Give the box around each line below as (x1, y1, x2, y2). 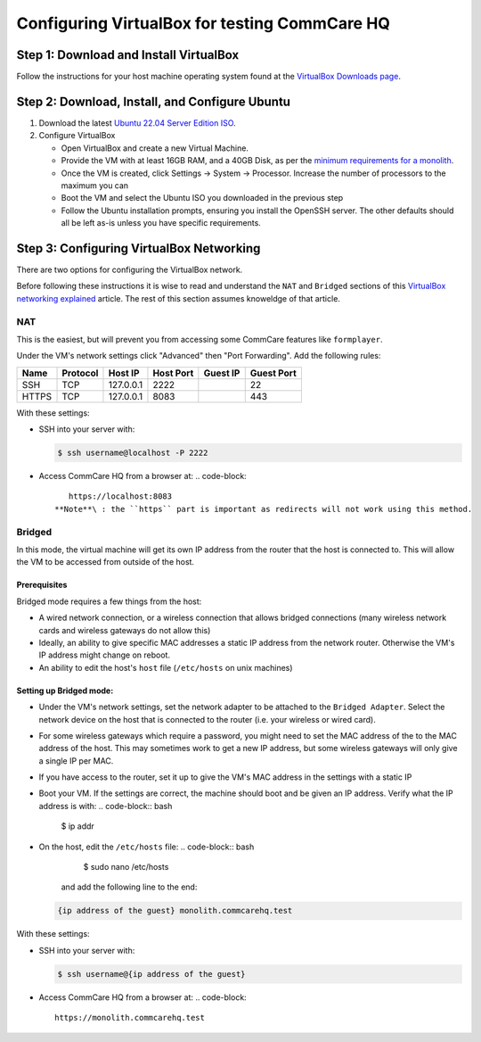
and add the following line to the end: (61, 881, 198, 892)
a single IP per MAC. (38, 755, 114, 766)
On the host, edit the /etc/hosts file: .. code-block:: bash (38, 841, 255, 852)
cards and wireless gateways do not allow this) (38, 624, 211, 635)
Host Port (152, 367, 194, 379)
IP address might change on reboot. (38, 649, 171, 660)
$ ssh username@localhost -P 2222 (57, 448, 208, 459)
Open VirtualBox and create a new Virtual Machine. (61, 143, 249, 153)
